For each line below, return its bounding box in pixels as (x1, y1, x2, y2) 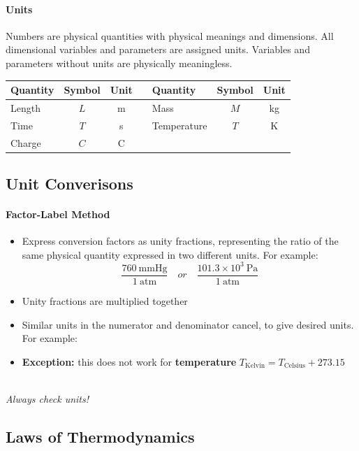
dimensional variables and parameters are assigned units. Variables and (6, 42, 310, 57)
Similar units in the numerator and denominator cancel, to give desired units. (22, 317, 354, 331)
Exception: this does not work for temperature (22, 354, 237, 368)
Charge (10, 135, 41, 150)
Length (10, 100, 41, 115)
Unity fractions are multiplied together (22, 294, 188, 308)
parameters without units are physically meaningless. (6, 55, 233, 70)
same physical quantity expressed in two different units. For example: (22, 247, 318, 262)
